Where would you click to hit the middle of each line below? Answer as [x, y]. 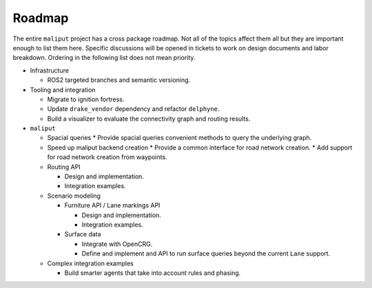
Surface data [83, 234]
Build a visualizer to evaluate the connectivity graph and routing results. [149, 119]
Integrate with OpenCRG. [117, 244]
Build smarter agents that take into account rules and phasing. [153, 273]
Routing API [64, 167]
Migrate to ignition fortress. [86, 99]
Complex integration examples [90, 263]
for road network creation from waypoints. [107, 157]
